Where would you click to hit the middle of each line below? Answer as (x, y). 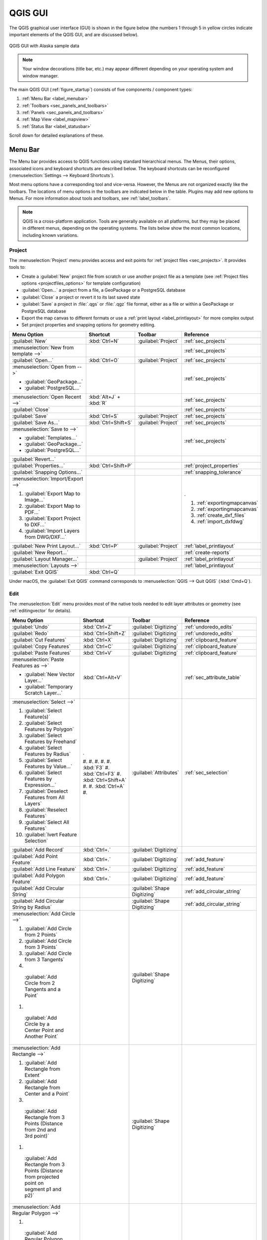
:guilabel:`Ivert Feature (51, 834)
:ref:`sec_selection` (207, 772)
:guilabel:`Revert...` (34, 459)
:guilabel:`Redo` (30, 633)
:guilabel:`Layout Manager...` (45, 559)
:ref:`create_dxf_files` (221, 515)
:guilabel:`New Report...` (40, 552)
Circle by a (37, 1024)
